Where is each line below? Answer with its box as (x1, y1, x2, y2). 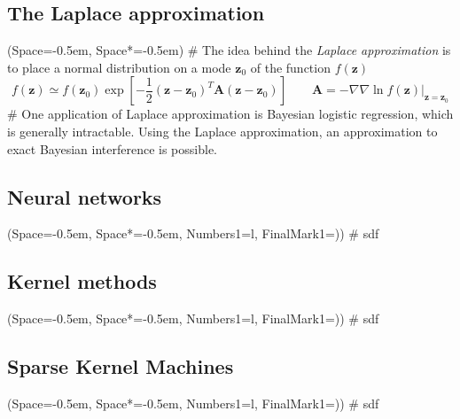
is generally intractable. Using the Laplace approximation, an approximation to (7, 121, 438, 140)
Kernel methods (7, 268, 157, 295)
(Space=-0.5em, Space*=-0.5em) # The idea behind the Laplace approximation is (7, 41, 451, 59)
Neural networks (7, 182, 162, 210)
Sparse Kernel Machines (7, 353, 234, 380)
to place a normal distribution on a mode (7, 58, 231, 76)
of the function (250, 58, 331, 76)
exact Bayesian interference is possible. (7, 139, 217, 158)
